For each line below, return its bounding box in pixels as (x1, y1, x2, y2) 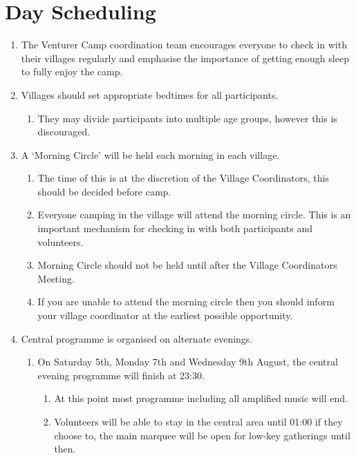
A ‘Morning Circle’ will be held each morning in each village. (21, 147, 280, 162)
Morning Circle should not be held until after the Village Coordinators (37, 258, 337, 272)
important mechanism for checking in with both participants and (37, 221, 312, 236)
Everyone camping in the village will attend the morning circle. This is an (37, 207, 351, 222)
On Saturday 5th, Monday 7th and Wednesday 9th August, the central (37, 354, 338, 369)
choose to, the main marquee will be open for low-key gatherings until (54, 428, 350, 442)
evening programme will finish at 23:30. (37, 368, 205, 382)
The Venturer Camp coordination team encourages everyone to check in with (21, 37, 347, 52)
